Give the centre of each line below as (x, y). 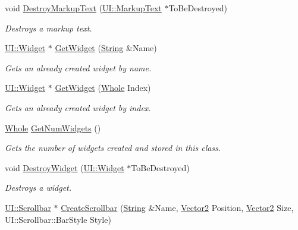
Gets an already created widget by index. (78, 107)
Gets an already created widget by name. (78, 67)
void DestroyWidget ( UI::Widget (65, 167)
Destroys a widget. (38, 188)
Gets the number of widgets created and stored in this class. (113, 148)
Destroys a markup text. (48, 28)
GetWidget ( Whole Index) (103, 88)
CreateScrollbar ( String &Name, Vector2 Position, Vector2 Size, (177, 207)
